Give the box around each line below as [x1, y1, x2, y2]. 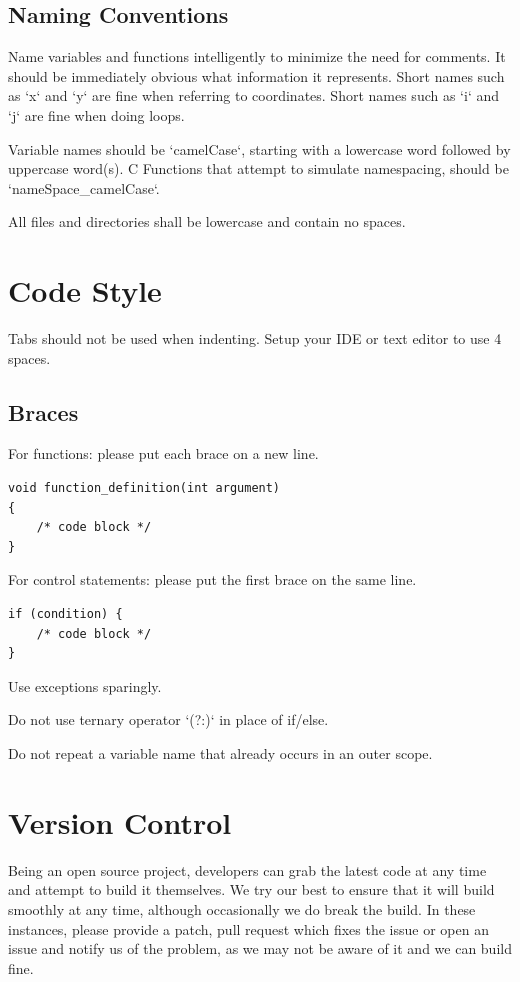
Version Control [8, 801, 232, 842]
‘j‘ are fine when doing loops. [8, 104, 185, 125]
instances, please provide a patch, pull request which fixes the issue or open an [8, 918, 489, 939]
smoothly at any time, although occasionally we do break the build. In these [8, 898, 476, 919]
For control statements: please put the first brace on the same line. [8, 569, 417, 590]
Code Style [8, 270, 162, 311]
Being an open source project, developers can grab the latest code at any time [8, 859, 487, 880]
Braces [8, 396, 79, 427]
